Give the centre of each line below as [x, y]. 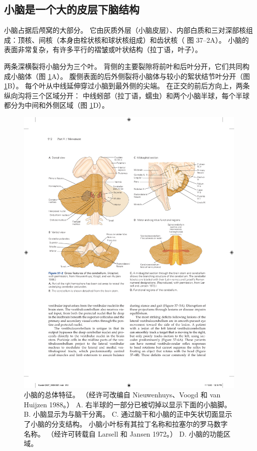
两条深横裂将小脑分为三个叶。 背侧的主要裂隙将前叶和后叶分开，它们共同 [123, 66]
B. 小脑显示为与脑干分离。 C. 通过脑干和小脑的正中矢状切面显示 [128, 414]
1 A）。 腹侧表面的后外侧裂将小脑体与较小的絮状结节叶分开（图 [149, 76]
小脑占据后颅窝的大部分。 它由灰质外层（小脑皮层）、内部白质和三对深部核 [125, 30]
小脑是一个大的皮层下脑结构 [72, 9]
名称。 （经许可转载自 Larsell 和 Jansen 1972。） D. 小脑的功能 [124, 433]
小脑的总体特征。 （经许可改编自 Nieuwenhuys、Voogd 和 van [122, 395]
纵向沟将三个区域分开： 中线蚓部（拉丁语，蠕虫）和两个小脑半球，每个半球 [127, 95]
